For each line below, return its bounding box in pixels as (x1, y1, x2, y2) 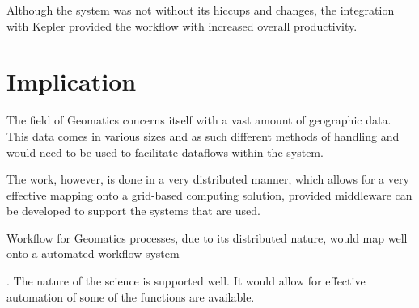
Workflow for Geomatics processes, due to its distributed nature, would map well (6, 229, 408, 246)
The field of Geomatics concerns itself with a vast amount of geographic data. (6, 112, 391, 129)
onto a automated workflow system (6, 245, 180, 262)
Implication (6, 65, 137, 98)
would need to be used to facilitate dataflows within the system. (6, 143, 324, 160)
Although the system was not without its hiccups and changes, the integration (6, 2, 395, 18)
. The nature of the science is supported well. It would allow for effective (6, 272, 366, 289)
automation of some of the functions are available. (6, 288, 255, 305)
